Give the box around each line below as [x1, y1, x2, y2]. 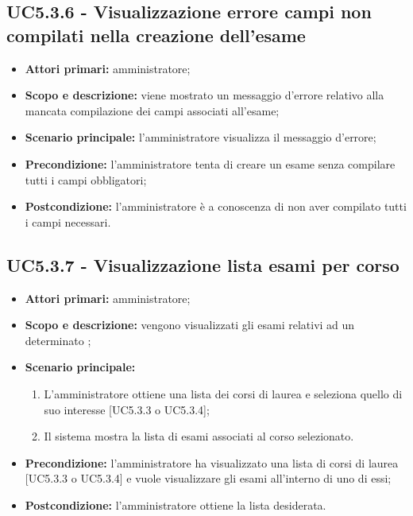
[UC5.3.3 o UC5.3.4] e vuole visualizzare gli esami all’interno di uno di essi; [25, 470, 392, 487]
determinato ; [25, 332, 91, 348]
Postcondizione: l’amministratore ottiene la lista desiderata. [25, 496, 326, 513]
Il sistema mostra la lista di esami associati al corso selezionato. [44, 428, 354, 444]
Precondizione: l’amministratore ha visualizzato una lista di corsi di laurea [25, 454, 399, 471]
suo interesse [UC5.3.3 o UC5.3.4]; [44, 401, 210, 417]
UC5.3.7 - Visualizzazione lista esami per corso [6, 252, 399, 277]
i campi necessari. [25, 213, 111, 230]
